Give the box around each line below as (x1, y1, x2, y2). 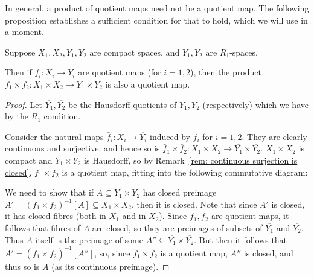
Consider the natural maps (5, 130, 104, 142)
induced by (150, 130, 190, 142)
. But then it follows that (194, 233, 287, 246)
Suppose (5, 45, 36, 58)
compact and (5, 153, 53, 166)
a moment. (5, 25, 44, 38)
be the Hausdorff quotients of (68, 98, 177, 110)
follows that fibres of (5, 221, 81, 234)
